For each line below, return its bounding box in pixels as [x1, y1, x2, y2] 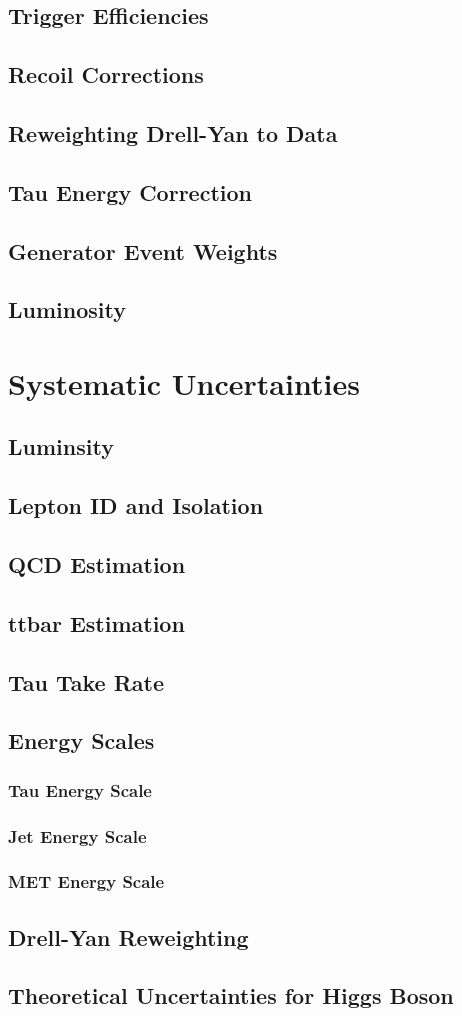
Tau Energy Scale [8, 777, 152, 802]
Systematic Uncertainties [8, 362, 360, 403]
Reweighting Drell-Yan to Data [8, 117, 338, 148]
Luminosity [8, 294, 126, 325]
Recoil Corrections [8, 59, 204, 90]
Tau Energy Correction [8, 176, 252, 207]
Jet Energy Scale [8, 823, 147, 848]
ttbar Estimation [8, 607, 185, 638]
